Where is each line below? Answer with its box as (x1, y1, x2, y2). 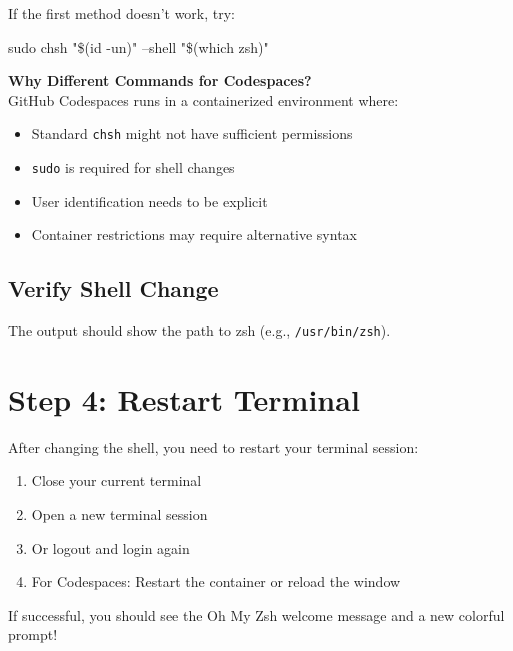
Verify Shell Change (8, 273, 219, 304)
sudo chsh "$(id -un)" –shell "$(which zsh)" (8, 36, 269, 57)
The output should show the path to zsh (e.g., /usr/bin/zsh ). (8, 320, 391, 341)
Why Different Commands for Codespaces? (8, 70, 312, 91)
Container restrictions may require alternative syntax (31, 224, 357, 245)
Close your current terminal (31, 470, 202, 491)
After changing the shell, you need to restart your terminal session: (8, 436, 419, 457)
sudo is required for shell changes (31, 157, 235, 178)
